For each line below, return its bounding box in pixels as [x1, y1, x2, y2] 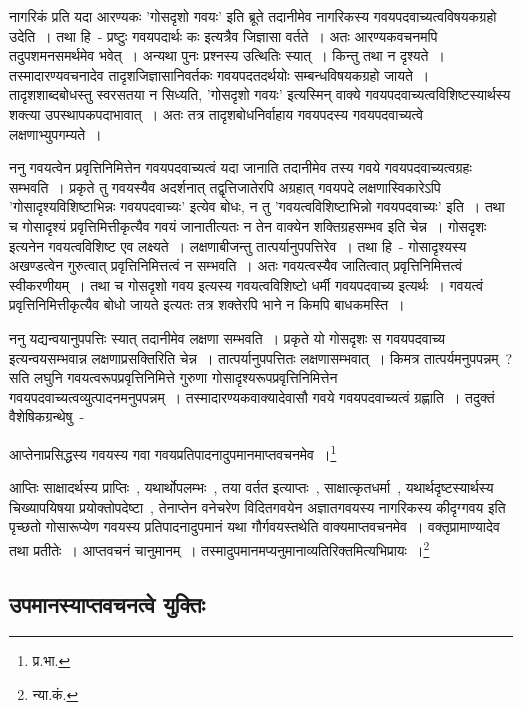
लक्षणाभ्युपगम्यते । [9, 123, 102, 144]
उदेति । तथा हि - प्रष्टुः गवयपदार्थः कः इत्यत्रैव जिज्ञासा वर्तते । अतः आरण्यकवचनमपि [9, 25, 438, 46]
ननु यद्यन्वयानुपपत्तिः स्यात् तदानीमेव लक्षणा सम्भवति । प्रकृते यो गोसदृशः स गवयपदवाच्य [9, 327, 446, 348]
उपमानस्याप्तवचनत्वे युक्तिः [9, 588, 206, 619]
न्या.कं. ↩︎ [32, 683, 79, 704]
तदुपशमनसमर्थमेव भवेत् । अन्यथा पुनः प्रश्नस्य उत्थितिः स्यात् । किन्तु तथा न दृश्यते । [9, 45, 445, 66]
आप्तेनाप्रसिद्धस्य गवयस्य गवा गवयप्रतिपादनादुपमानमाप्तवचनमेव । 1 [9, 440, 337, 464]
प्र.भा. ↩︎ [32, 650, 71, 671]
